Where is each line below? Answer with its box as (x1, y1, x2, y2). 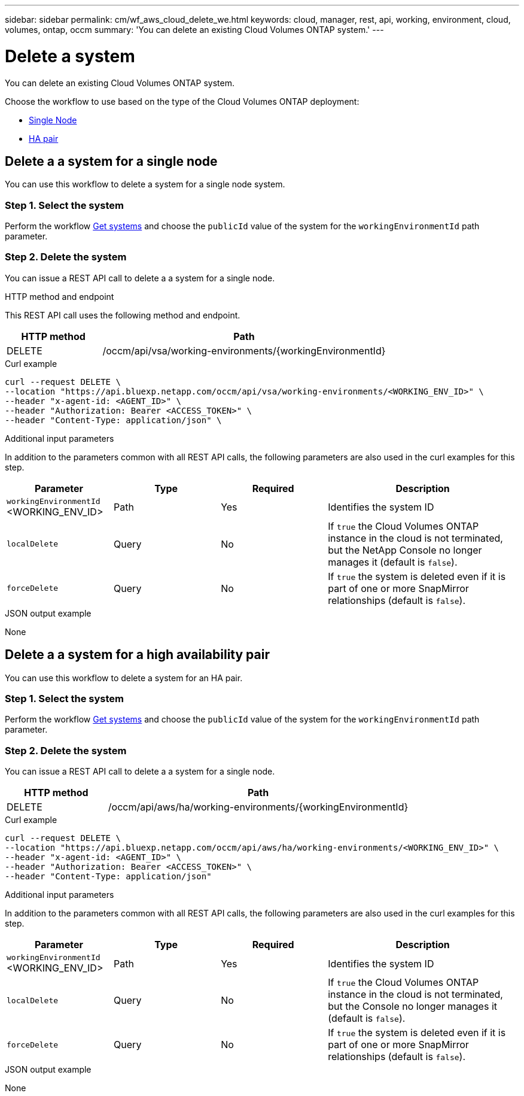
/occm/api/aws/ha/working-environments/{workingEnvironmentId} (108, 801, 409, 813)
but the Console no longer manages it (328, 1000, 497, 1013)
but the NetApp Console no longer (328, 544, 482, 556)
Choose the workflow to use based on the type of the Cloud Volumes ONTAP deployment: (5, 96, 360, 107)
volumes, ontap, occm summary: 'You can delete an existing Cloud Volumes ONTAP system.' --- (5, 25, 384, 35)
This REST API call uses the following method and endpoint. (5, 309, 240, 320)
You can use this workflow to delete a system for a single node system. (5, 179, 285, 190)
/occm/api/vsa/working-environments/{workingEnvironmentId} (102, 344, 386, 357)
